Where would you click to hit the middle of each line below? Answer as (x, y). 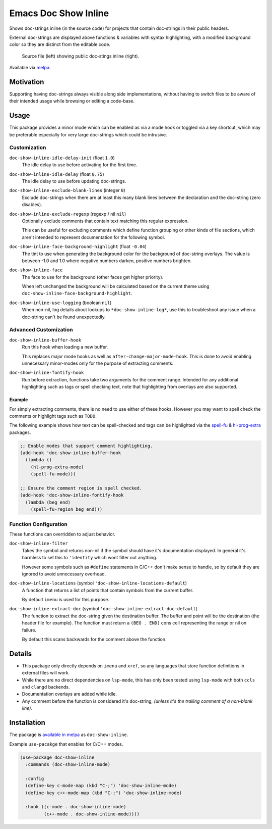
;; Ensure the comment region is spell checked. (81, 488)
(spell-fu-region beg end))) (66, 509)
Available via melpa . (30, 68)
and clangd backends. (46, 687)
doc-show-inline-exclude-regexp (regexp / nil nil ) (68, 214)
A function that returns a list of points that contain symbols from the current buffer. (108, 590)
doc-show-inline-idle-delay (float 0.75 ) (57, 174)
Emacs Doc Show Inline (59, 13)
